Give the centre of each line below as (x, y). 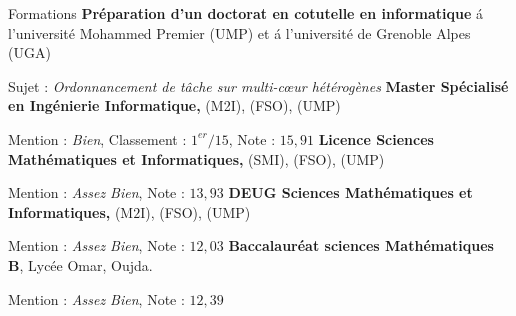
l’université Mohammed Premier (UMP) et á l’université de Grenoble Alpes (239, 32)
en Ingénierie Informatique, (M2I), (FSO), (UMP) (174, 105)
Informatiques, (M (71, 211)
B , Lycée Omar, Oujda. (80, 264)
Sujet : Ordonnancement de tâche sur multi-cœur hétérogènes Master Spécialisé (258, 85)
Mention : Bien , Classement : (97, 138)
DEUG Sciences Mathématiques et (350, 192)
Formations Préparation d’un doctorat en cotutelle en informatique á (245, 13)
